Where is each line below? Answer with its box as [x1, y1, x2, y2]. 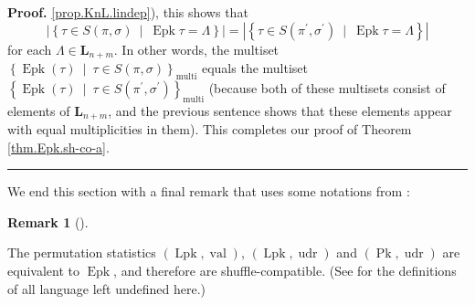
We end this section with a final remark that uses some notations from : [7, 182, 410, 201]
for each [7, 39, 52, 58]
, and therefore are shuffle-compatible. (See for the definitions [113, 261, 457, 280]
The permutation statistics [7, 243, 156, 262]
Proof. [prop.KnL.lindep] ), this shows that [7, 3, 248, 21]
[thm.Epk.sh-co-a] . [7, 137, 110, 156]
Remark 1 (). [7, 212, 89, 231]
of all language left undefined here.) [7, 279, 206, 298]
